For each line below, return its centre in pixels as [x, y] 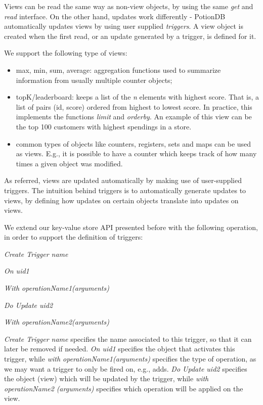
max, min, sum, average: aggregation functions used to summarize [118, 70]
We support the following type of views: [66, 53]
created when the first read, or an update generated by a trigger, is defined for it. [130, 36]
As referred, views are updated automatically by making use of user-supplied [123, 180]
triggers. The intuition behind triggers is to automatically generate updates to [125, 190]
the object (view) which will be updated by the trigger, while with [106, 378]
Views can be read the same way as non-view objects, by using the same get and [129, 6]
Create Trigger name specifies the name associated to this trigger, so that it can [128, 339]
